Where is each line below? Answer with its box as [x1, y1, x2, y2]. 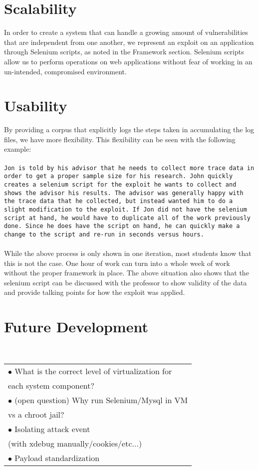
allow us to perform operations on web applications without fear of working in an [4, 56, 253, 66]
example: [4, 144, 31, 154]
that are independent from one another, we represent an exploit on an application [4, 36, 254, 47]
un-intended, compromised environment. [4, 66, 127, 76]
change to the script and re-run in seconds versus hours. [4, 231, 204, 238]
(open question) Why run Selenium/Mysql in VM [14, 394, 188, 406]
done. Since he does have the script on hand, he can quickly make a [4, 223, 240, 230]
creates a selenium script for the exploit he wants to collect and [4, 181, 237, 188]
